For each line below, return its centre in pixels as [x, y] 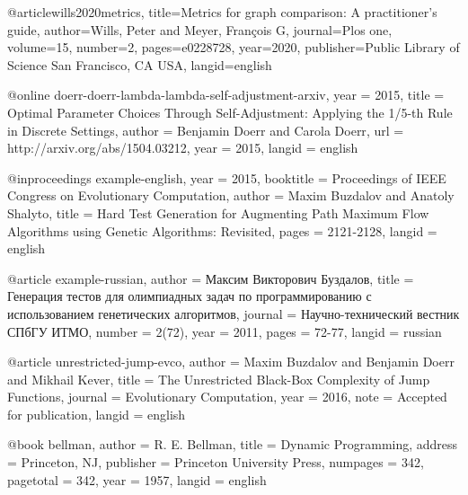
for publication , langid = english [97, 414]
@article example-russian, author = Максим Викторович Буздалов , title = [211, 278]
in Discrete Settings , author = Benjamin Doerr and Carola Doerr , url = [206, 130]
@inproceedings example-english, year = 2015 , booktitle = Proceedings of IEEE [227, 177]
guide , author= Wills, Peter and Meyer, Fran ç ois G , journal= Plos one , [200, 29]
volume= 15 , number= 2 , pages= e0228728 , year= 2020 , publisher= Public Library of [234, 47]
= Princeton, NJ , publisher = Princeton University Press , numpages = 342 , [216, 462]
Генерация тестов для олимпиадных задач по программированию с [190, 296]
